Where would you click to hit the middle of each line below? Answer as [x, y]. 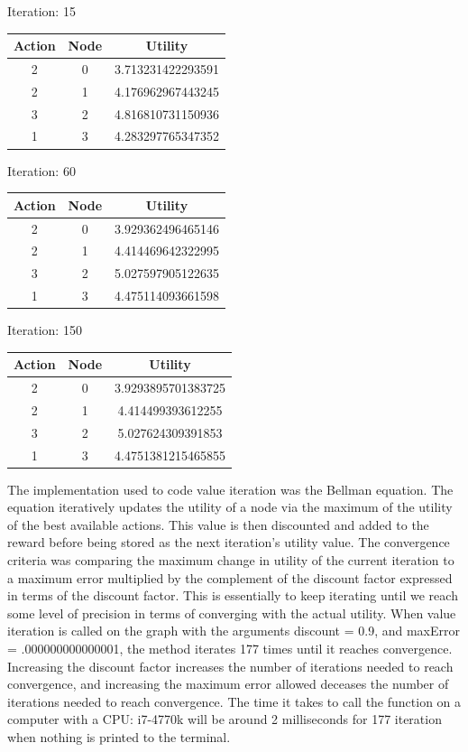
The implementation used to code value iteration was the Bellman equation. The [230, 489]
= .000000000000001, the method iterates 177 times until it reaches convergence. [230, 649]
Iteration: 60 [41, 170]
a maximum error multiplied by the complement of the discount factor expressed [230, 577]
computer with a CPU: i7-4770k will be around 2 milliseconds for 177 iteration [225, 719]
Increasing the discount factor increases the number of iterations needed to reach [230, 666]
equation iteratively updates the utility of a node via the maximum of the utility [230, 507]
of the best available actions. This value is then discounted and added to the [218, 524]
